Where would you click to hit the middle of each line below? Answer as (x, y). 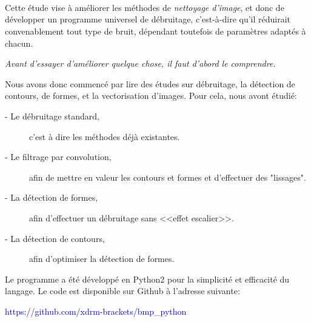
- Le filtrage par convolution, (58, 157)
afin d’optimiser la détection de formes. (102, 259)
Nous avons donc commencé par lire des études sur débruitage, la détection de (150, 83)
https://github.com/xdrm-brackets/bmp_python (96, 311)
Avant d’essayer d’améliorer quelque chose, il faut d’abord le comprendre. (140, 63)
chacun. (19, 43)
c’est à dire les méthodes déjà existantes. (105, 136)
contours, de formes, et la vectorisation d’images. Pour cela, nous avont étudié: (151, 96)
